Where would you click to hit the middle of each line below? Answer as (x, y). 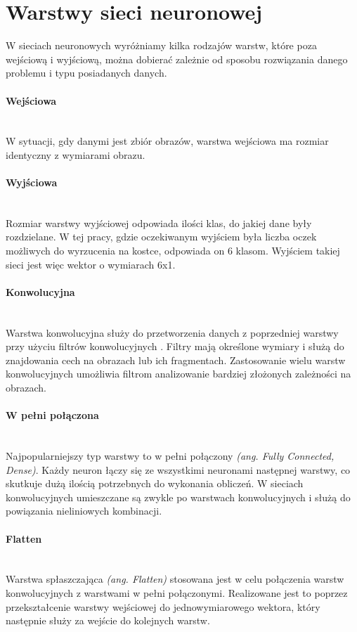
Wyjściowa (32, 182)
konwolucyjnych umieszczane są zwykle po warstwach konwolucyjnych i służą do (178, 497)
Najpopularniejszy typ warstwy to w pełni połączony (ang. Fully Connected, (170, 456)
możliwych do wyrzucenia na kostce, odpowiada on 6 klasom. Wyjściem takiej (173, 251)
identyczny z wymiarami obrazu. (76, 154)
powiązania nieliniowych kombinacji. (84, 511)
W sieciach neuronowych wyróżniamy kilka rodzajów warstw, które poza (161, 45)
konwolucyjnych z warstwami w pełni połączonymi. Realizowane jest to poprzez (177, 592)
